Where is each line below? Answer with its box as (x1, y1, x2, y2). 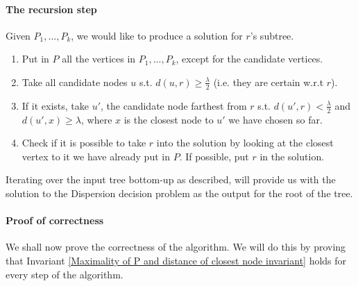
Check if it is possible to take (22, 135, 146, 150)
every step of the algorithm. (6, 267, 123, 281)
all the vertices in (62, 51, 136, 66)
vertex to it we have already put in (22, 149, 170, 163)
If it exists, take (22, 98, 89, 112)
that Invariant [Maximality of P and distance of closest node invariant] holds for (6, 253, 347, 267)
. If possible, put (179, 149, 249, 163)
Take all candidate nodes (22, 74, 128, 89)
